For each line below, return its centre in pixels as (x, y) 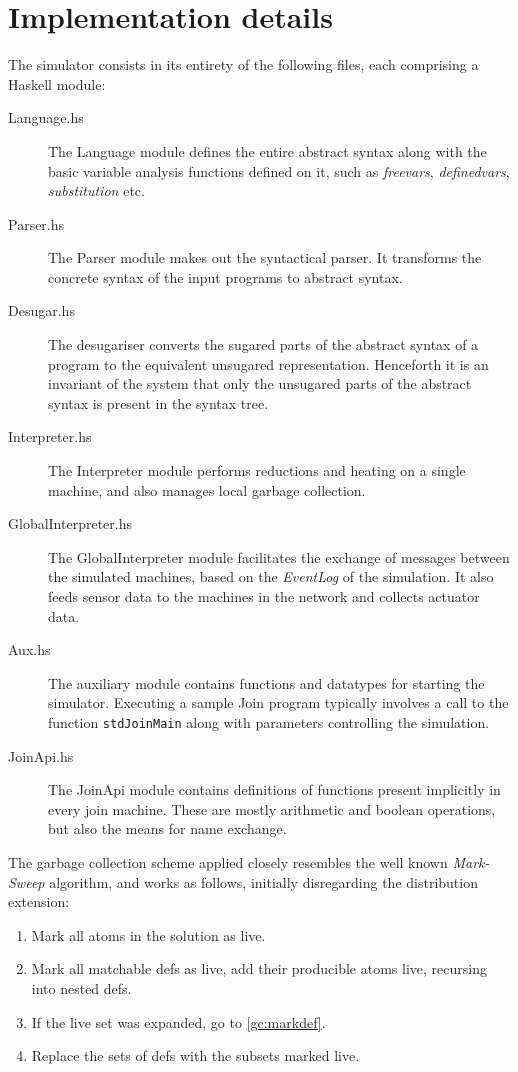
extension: (39, 901)
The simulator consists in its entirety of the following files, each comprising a (243, 64)
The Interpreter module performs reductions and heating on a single (257, 470)
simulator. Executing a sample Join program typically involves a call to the (278, 702)
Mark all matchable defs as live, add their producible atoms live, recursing (259, 968)
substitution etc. (96, 190)
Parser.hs (36, 223)
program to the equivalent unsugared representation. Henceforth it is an (268, 363)
